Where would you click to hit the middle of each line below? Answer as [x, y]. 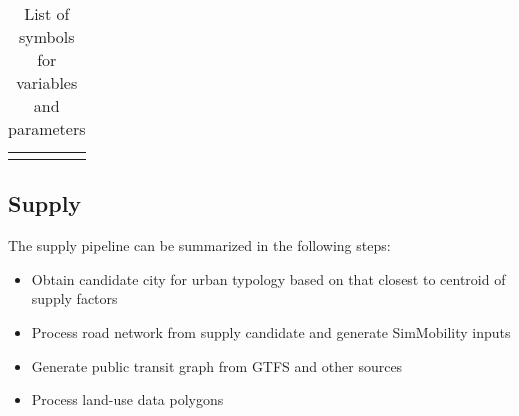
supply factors [74, 298]
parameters [47, 128]
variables [47, 82]
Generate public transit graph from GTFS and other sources [217, 365]
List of [47, 13]
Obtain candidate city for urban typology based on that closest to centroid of [268, 278]
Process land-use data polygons [127, 399]
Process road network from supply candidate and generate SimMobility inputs [271, 331]
